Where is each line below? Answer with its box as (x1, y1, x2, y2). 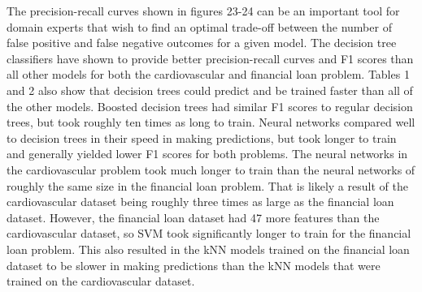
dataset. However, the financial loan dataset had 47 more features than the (7, 208, 380, 225)
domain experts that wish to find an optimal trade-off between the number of (7, 18, 392, 35)
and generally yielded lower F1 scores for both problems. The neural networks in (7, 145, 408, 162)
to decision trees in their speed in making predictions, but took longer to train (7, 129, 397, 146)
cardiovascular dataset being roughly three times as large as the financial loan (7, 193, 394, 210)
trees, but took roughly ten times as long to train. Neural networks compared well (7, 114, 415, 131)
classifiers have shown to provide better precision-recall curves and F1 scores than (7, 49, 414, 67)
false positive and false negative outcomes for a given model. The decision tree (7, 34, 397, 51)
